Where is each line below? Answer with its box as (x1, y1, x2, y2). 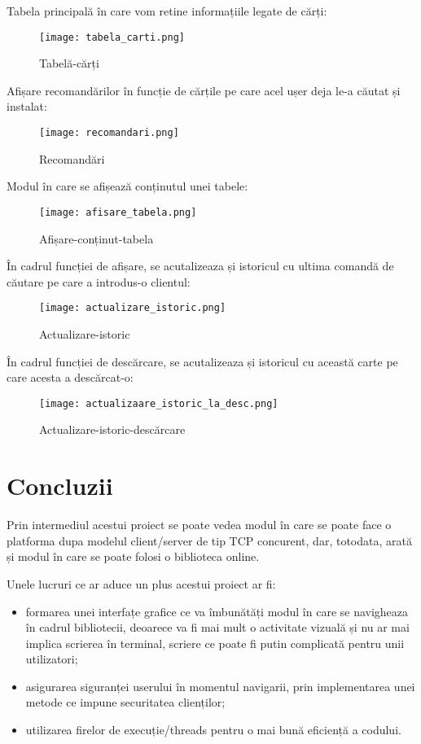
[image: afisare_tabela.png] (39, 206, 197, 218)
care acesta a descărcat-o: (7, 369, 134, 386)
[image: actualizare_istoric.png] (39, 302, 226, 314)
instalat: (7, 98, 47, 115)
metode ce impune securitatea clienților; (25, 694, 226, 711)
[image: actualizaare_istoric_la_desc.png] (39, 397, 278, 409)
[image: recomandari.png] (39, 127, 179, 139)
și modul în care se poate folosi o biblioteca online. (7, 548, 260, 565)
